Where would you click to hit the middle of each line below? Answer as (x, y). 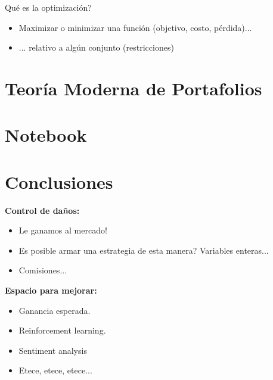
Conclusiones (59, 181)
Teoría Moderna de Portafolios (134, 88)
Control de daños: (42, 210)
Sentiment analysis (53, 350)
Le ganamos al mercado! (63, 230)
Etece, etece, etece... (55, 370)
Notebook (46, 135)
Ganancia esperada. (55, 310)
